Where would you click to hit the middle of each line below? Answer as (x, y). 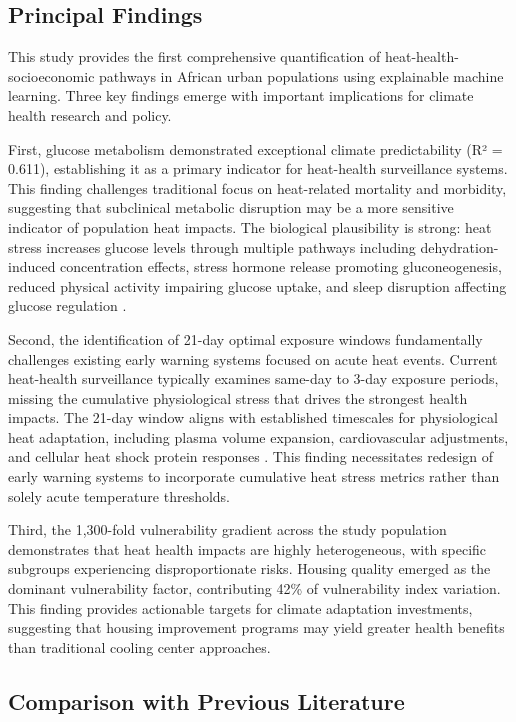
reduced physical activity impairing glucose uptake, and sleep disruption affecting (257, 285)
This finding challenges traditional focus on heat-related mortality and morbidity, (257, 187)
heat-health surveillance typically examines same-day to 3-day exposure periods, (253, 378)
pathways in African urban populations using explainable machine (301, 75)
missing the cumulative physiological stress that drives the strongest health (238, 397)
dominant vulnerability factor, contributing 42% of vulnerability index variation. (254, 588)
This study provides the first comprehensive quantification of (194, 56)
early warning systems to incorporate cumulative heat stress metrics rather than (254, 476)
